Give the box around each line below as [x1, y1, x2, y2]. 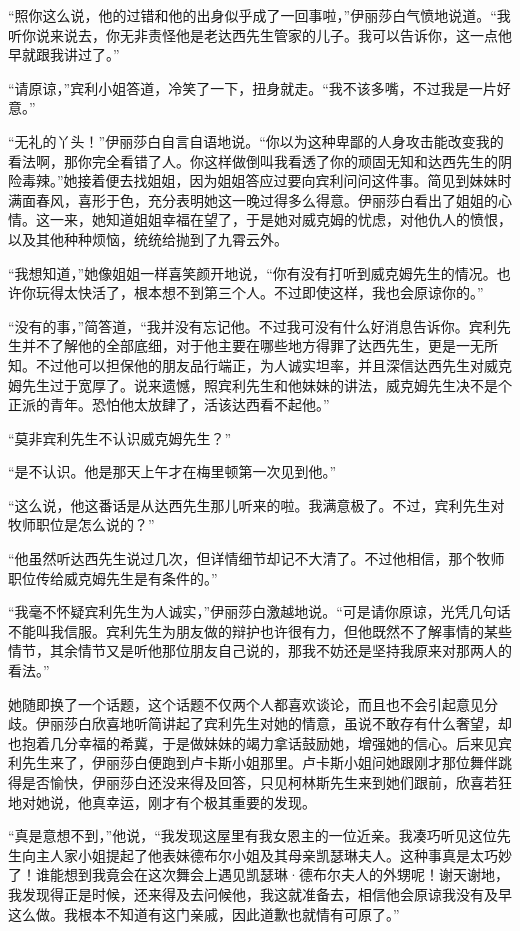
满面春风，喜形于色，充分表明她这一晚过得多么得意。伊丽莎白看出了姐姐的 [8, 189, 498, 210]
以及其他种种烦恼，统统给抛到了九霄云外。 [8, 228, 288, 249]
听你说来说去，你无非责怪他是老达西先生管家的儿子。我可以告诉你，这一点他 [8, 24, 512, 45]
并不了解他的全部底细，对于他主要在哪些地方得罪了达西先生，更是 [21, 335, 456, 356]
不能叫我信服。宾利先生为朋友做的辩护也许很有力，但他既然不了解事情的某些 [8, 620, 512, 641]
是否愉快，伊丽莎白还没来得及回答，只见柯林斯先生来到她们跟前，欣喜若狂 [21, 772, 512, 792]
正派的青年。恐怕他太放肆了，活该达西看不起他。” [8, 394, 330, 415]
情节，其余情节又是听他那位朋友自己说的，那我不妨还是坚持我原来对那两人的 [8, 640, 512, 661]
